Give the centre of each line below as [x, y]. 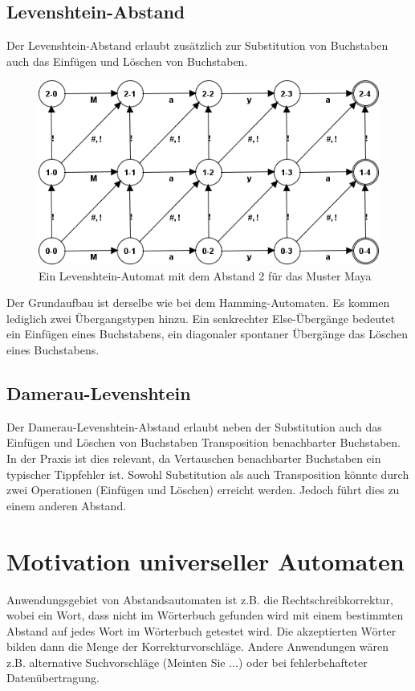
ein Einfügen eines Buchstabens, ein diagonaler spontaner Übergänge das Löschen [207, 334]
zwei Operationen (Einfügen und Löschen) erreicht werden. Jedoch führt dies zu [203, 490]
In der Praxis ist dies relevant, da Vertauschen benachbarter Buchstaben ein [194, 458]
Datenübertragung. [53, 678]
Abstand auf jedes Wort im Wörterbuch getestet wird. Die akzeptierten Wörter [201, 630]
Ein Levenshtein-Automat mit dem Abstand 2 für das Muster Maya [205, 275]
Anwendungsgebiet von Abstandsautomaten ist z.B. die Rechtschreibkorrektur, [200, 599]
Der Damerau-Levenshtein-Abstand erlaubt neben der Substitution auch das [194, 426]
